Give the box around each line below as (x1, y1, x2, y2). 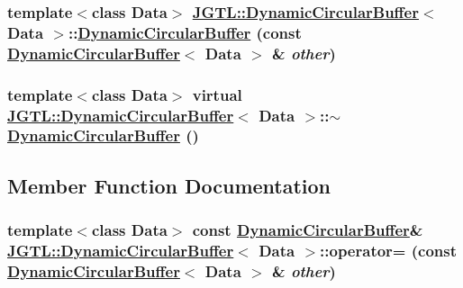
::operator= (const (320, 239, 458, 261)
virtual (192, 83, 242, 105)
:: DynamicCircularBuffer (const (68, 21, 302, 43)
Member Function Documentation (7, 171, 331, 199)
